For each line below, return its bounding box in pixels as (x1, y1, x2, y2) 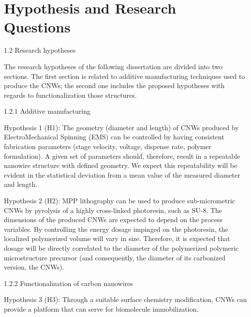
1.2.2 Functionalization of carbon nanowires (4, 278, 133, 288)
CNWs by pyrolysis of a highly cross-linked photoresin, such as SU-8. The (4, 205, 222, 215)
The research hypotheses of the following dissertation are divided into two (4, 61, 223, 71)
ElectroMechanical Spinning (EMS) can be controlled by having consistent (4, 132, 224, 142)
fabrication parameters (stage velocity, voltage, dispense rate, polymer (4, 141, 212, 151)
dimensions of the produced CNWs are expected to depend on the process (4, 214, 222, 225)
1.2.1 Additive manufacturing (4, 106, 90, 116)
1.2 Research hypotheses (4, 45, 76, 55)
